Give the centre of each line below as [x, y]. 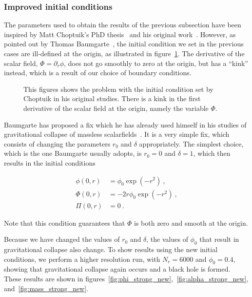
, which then [212, 153]
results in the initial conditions [50, 162]
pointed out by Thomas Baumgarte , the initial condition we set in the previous [124, 44]
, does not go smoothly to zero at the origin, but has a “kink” [156, 63]
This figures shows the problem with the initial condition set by [118, 89]
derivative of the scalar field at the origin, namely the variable [116, 108]
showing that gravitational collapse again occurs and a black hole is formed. [117, 269]
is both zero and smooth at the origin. [191, 223]
